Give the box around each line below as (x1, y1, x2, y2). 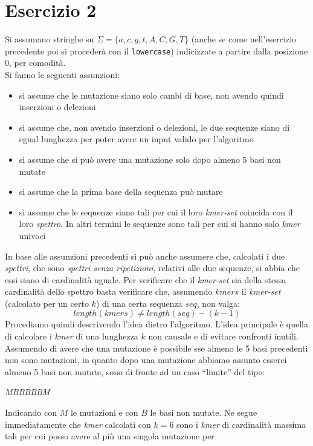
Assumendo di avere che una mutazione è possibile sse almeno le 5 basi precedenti (5, 341, 308, 354)
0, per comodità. (5, 56, 66, 69)
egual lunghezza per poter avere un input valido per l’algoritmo (19, 133, 254, 145)
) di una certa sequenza (95, 297, 182, 309)
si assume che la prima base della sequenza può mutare (19, 185, 223, 198)
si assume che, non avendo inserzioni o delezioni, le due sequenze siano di (19, 120, 290, 133)
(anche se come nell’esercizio (191, 33, 297, 45)
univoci (19, 229, 46, 241)
